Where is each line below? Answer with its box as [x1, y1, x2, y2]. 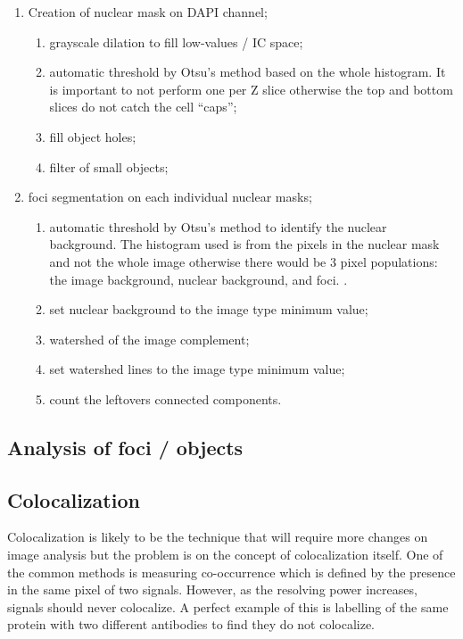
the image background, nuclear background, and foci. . [49, 270, 348, 288]
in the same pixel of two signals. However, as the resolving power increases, [7, 580, 418, 599]
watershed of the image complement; [49, 329, 250, 348]
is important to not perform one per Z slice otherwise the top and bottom [49, 79, 453, 98]
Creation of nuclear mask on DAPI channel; [28, 3, 268, 21]
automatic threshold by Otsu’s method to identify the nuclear [49, 217, 387, 236]
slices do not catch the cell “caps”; [49, 97, 237, 116]
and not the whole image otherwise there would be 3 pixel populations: [49, 252, 438, 270]
